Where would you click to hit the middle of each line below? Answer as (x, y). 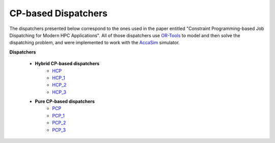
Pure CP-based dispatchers (65, 101)
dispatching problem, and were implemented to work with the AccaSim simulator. (95, 43)
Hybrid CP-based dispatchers (67, 64)
